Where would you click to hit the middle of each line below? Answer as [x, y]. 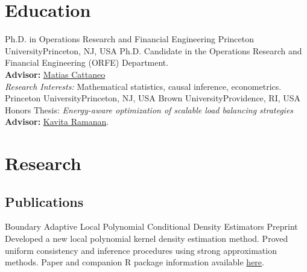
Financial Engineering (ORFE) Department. [87, 62]
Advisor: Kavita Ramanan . [57, 122]
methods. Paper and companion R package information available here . [135, 262]
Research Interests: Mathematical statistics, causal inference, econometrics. [143, 86]
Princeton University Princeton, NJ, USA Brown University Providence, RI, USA [153, 98]
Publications [44, 201]
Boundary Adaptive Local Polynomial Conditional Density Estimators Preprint [151, 226]
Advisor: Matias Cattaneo [55, 74]
